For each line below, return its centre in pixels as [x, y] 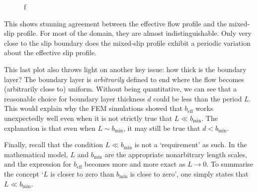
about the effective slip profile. [50, 52]
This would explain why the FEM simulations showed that [93, 108]
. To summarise [230, 164]
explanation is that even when [50, 128]
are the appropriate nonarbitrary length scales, [176, 154]
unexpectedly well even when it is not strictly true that [88, 118]
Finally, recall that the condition [53, 144]
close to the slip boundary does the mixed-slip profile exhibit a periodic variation [127, 43]
